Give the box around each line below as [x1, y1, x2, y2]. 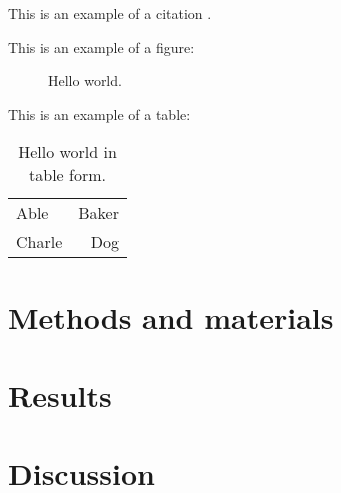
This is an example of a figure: [8, 36, 195, 57]
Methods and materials [8, 296, 334, 337]
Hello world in [18, 140, 117, 164]
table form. [29, 163, 106, 187]
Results [8, 374, 112, 415]
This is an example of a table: [8, 103, 191, 124]
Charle [16, 230, 63, 254]
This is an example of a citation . [8, 3, 212, 23]
